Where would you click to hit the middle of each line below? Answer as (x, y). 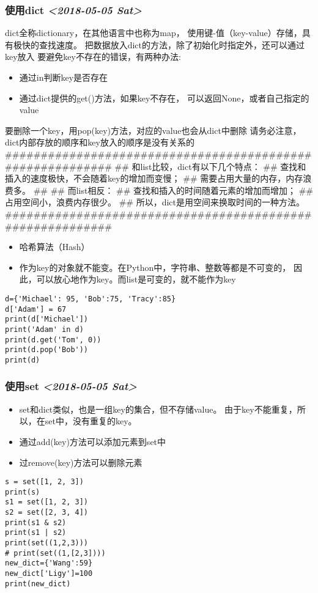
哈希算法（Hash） (54, 247)
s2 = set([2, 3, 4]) (47, 513)
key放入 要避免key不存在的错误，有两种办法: (93, 57)
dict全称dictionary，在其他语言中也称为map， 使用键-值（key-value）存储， (153, 33)
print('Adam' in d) (44, 329)
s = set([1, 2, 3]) (44, 482)
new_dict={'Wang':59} (49, 563)
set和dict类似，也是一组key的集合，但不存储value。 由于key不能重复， (158, 409)
